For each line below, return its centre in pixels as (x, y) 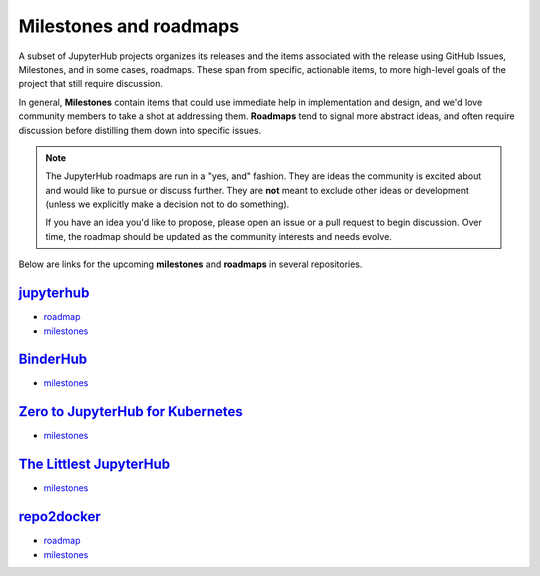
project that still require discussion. (91, 84)
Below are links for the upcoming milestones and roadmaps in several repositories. (190, 264)
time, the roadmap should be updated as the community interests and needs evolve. (218, 236)
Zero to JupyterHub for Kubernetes (131, 411)
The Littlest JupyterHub (94, 464)
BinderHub (53, 359)
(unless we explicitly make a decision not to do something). (167, 204)
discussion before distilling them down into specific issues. (140, 130)
